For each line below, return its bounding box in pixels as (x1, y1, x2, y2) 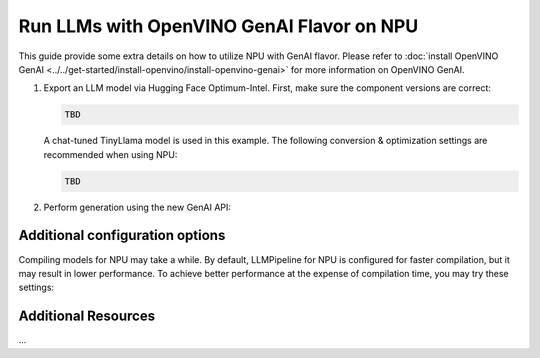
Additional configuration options (18, 227, 226, 244)
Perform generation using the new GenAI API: (43, 201, 232, 213)
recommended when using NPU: (43, 148, 178, 160)
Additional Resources (18, 308, 155, 325)
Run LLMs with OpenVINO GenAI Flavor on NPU (18, 15, 419, 37)
